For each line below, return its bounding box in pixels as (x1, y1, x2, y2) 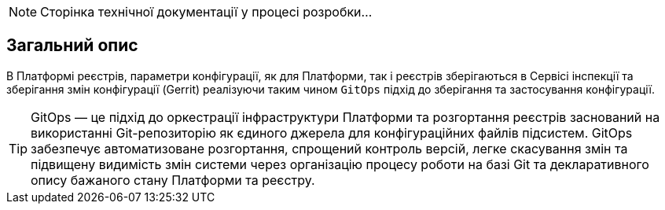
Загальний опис (6, 35, 138, 56)
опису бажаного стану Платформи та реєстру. (31, 171, 315, 188)
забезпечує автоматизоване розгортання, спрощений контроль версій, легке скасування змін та (31, 140, 628, 157)
